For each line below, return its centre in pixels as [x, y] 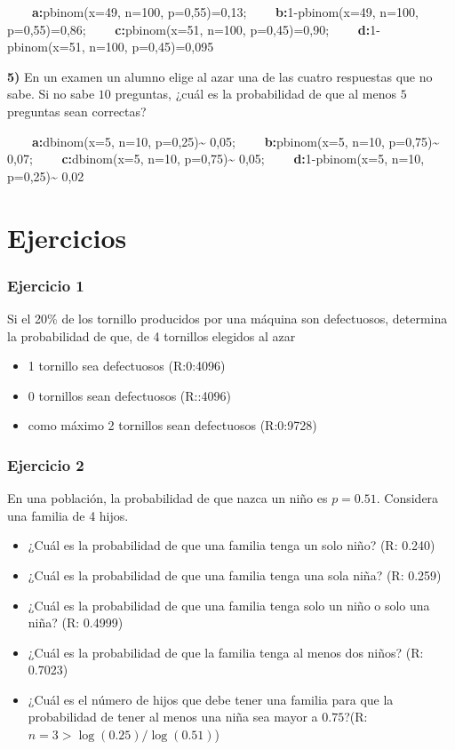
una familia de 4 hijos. [68, 515]
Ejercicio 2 [46, 464]
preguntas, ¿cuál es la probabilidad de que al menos [255, 94]
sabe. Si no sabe [51, 94]
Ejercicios [67, 237]
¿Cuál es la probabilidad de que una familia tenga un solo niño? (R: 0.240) [231, 545]
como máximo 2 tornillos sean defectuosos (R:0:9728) [172, 425]
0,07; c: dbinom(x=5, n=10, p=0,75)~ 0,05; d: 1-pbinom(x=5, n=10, [216, 159]
